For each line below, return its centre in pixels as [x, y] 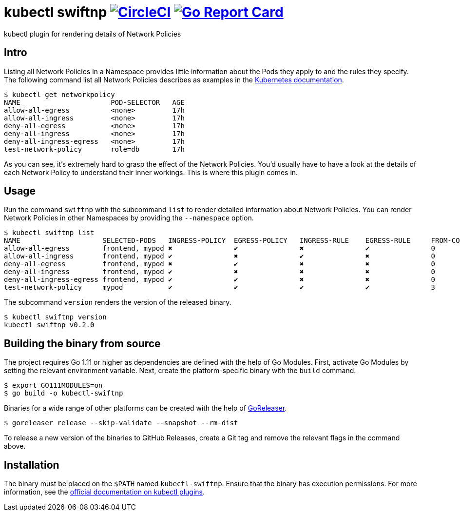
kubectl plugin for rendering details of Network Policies [93, 34]
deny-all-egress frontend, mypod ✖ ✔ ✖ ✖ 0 [220, 264]
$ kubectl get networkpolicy [59, 94]
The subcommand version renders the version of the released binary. [118, 302]
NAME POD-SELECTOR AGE [94, 102]
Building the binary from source [82, 343]
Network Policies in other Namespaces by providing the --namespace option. [129, 218]
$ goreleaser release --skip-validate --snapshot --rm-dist [121, 423]
